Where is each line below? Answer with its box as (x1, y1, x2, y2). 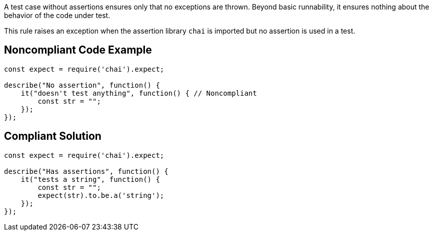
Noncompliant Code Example (4, 44, 152, 57)
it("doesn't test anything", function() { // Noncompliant (20, 89, 257, 97)
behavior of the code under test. (4, 11, 110, 20)
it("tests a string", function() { (20, 175, 160, 183)
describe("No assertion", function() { (4, 81, 160, 89)
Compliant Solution (4, 130, 101, 143)
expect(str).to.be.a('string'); (37, 191, 164, 199)
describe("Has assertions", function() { (4, 167, 168, 175)
